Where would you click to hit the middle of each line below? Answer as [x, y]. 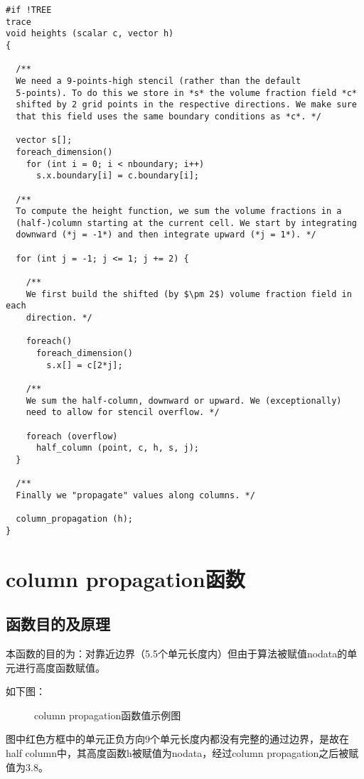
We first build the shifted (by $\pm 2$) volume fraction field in [189, 294]
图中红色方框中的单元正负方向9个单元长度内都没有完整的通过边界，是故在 [177, 739]
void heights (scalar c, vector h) [90, 34]
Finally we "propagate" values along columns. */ [135, 495]
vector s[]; [44, 140]
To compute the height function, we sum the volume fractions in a [179, 211]
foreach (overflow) [72, 436]
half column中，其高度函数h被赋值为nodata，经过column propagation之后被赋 [182, 753]
